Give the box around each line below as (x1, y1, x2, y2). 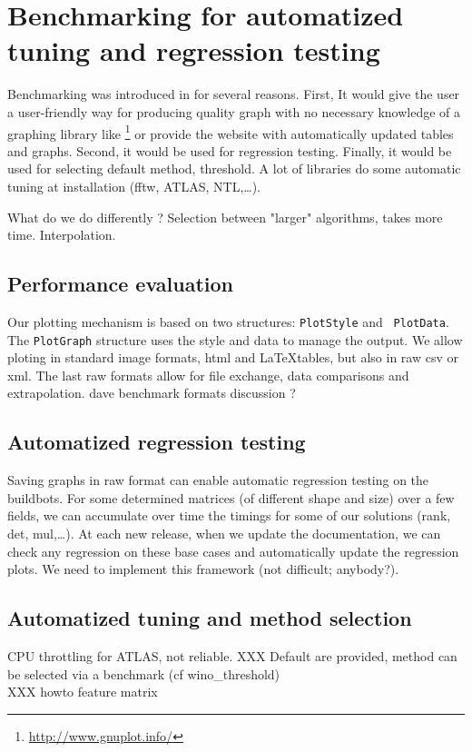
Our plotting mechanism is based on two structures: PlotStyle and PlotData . (7, 312, 449, 331)
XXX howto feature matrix (7, 682, 158, 701)
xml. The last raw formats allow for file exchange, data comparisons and (7, 365, 409, 384)
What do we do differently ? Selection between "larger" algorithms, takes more (7, 207, 443, 226)
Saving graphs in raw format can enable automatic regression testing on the (7, 470, 429, 490)
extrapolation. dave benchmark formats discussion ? (7, 383, 296, 402)
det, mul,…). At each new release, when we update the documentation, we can (7, 524, 441, 542)
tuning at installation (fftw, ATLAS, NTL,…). (7, 176, 261, 195)
